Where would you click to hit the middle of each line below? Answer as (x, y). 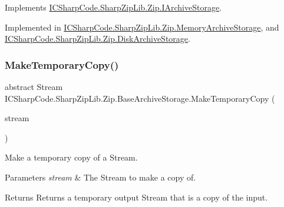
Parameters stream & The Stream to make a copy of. (100, 177)
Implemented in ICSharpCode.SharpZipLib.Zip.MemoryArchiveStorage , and (142, 27)
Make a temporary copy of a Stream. (71, 157)
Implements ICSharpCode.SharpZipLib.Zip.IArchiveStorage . (113, 7)
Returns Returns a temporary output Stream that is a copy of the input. (136, 197)
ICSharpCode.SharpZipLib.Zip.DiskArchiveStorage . (98, 39)
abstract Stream (34, 86)
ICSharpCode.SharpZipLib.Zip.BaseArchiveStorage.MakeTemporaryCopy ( (140, 98)
